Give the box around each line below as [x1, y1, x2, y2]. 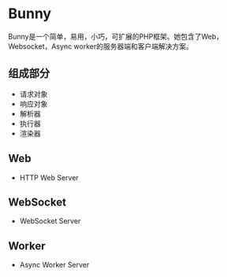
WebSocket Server [19, 216, 81, 226]
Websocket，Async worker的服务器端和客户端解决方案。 [8, 41, 193, 51]
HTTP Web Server [19, 172, 79, 182]
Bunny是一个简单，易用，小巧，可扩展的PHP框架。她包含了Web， [8, 31, 223, 41]
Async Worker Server [19, 260, 90, 270]
